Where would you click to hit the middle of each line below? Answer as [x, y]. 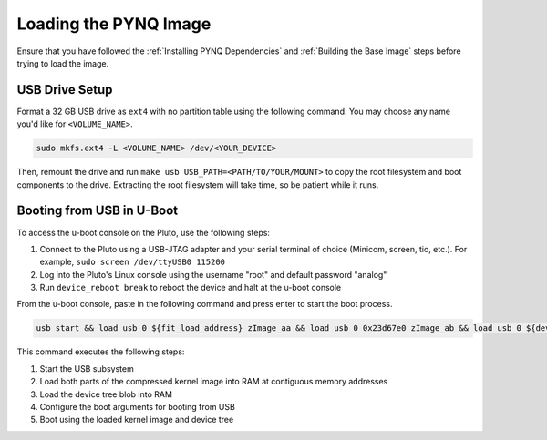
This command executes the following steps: [101, 352]
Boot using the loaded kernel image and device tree [137, 420]
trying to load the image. [63, 63]
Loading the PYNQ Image [114, 24]
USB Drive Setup [65, 90]
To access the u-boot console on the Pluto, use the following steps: [144, 232]
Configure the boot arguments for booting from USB [138, 406]
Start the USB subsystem [87, 368]
